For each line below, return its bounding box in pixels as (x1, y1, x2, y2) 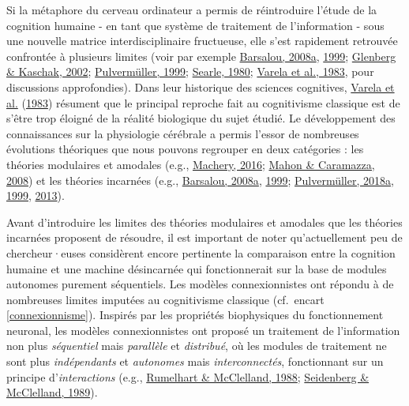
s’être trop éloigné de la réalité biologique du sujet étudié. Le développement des (6, 110, 396, 126)
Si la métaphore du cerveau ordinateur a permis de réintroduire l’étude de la (6, 2, 377, 17)
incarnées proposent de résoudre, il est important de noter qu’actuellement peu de (6, 229, 403, 246)
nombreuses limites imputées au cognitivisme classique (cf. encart (6, 291, 325, 307)
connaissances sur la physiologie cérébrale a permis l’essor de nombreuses (6, 125, 359, 141)
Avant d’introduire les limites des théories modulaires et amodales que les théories (6, 213, 403, 230)
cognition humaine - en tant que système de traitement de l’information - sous (6, 17, 385, 33)
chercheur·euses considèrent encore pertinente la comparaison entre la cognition (6, 244, 396, 261)
